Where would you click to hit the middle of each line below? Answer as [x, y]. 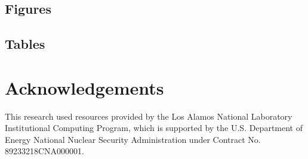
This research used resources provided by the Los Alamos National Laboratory [149, 116]
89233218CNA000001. [44, 151]
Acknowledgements [84, 87]
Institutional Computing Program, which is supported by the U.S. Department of [154, 128]
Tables [25, 44]
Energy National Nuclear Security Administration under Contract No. [133, 139]
